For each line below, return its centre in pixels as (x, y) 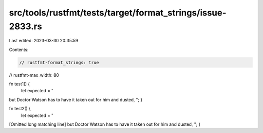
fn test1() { (19, 84)
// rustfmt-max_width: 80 (34, 75)
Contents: (19, 50)
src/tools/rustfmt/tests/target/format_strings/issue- (118, 13)
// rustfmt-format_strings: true (59, 62)
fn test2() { (20, 109)
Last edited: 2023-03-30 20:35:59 (44, 41)
